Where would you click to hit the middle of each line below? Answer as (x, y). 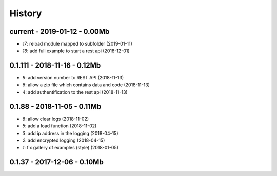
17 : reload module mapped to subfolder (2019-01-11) (77, 44)
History (26, 13)
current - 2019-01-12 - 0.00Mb (60, 31)
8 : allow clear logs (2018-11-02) (56, 119)
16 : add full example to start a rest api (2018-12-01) (76, 51)
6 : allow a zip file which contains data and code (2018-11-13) (86, 85)
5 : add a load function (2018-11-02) (60, 126)
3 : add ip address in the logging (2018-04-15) (70, 133)
